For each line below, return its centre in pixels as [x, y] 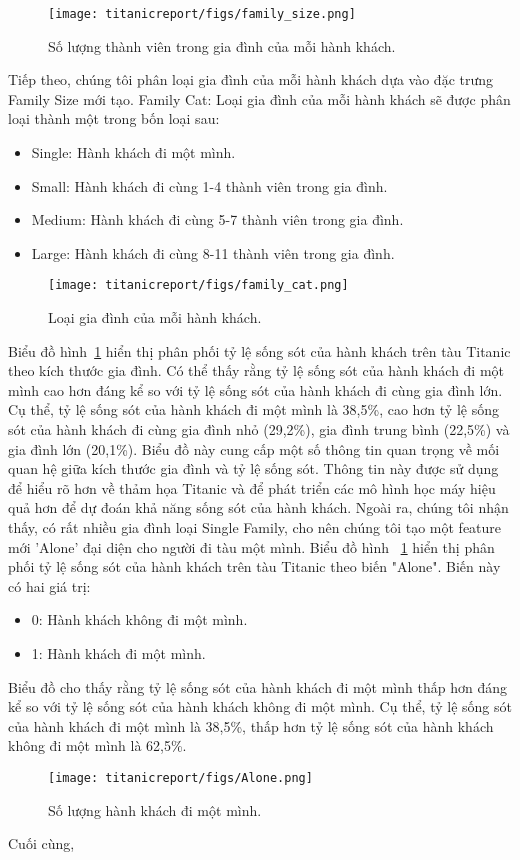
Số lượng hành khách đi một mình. [155, 809]
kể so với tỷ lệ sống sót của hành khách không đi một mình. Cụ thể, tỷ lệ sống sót [260, 706]
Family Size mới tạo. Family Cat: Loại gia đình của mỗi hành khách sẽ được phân [259, 98]
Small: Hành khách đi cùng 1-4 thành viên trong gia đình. [209, 185]
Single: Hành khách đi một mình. [133, 152]
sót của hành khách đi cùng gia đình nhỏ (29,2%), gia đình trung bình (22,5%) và [259, 429]
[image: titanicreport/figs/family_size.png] [202, 14]
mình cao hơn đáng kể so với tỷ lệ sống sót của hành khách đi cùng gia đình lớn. [255, 389]
